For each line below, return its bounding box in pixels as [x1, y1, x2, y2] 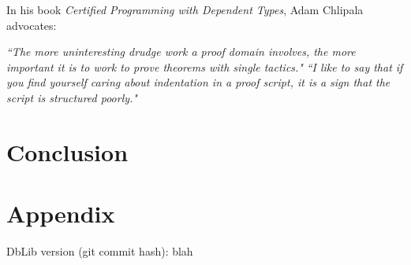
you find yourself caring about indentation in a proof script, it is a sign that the [6, 74, 390, 90]
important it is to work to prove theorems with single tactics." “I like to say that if [6, 58, 403, 75]
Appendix [6, 197, 115, 230]
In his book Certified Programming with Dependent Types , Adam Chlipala [6, 2, 364, 17]
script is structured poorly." [6, 89, 137, 105]
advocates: [6, 17, 57, 33]
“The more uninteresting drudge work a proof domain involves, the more [6, 43, 356, 60]
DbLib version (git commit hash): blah [6, 243, 193, 259]
